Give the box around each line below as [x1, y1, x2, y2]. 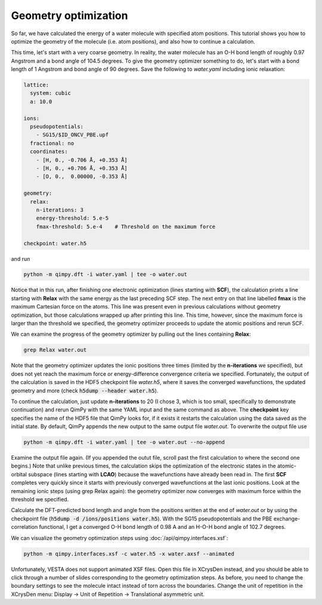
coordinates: [30, 148, 68, 155]
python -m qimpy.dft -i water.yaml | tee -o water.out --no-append [23, 439, 225, 446]
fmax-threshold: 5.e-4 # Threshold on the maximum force [36, 223, 216, 230]
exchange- [273, 515, 301, 522]
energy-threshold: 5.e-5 [36, 215, 109, 222]
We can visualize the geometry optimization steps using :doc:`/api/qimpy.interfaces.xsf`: [11, 534, 228, 541]
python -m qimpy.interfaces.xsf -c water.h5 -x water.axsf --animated [23, 550, 235, 557]
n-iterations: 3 [36, 206, 83, 213]
